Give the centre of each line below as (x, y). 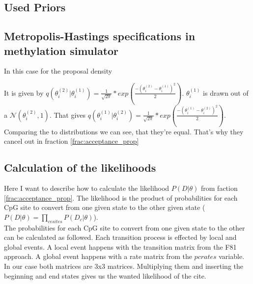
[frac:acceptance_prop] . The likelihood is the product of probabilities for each (121, 197)
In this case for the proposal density (58, 71)
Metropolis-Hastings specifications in (100, 36)
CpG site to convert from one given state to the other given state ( (105, 207)
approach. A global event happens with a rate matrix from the (98, 256)
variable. (232, 256)
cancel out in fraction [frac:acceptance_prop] (71, 141)
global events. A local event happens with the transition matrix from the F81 (120, 246)
